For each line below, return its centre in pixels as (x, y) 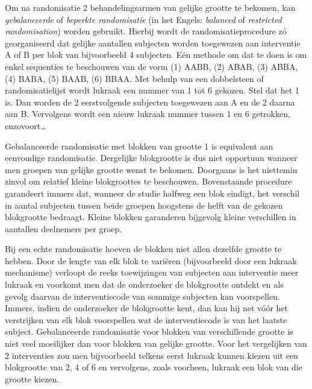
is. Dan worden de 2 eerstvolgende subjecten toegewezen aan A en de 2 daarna (150, 102)
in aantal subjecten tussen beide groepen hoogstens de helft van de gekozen (144, 205)
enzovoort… (26, 125)
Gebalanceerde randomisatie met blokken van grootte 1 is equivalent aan (139, 146)
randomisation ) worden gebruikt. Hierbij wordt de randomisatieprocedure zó (146, 31)
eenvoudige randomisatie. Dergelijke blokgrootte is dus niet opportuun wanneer (151, 158)
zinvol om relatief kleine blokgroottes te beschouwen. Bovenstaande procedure (148, 181)
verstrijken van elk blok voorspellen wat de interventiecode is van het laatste (146, 319)
